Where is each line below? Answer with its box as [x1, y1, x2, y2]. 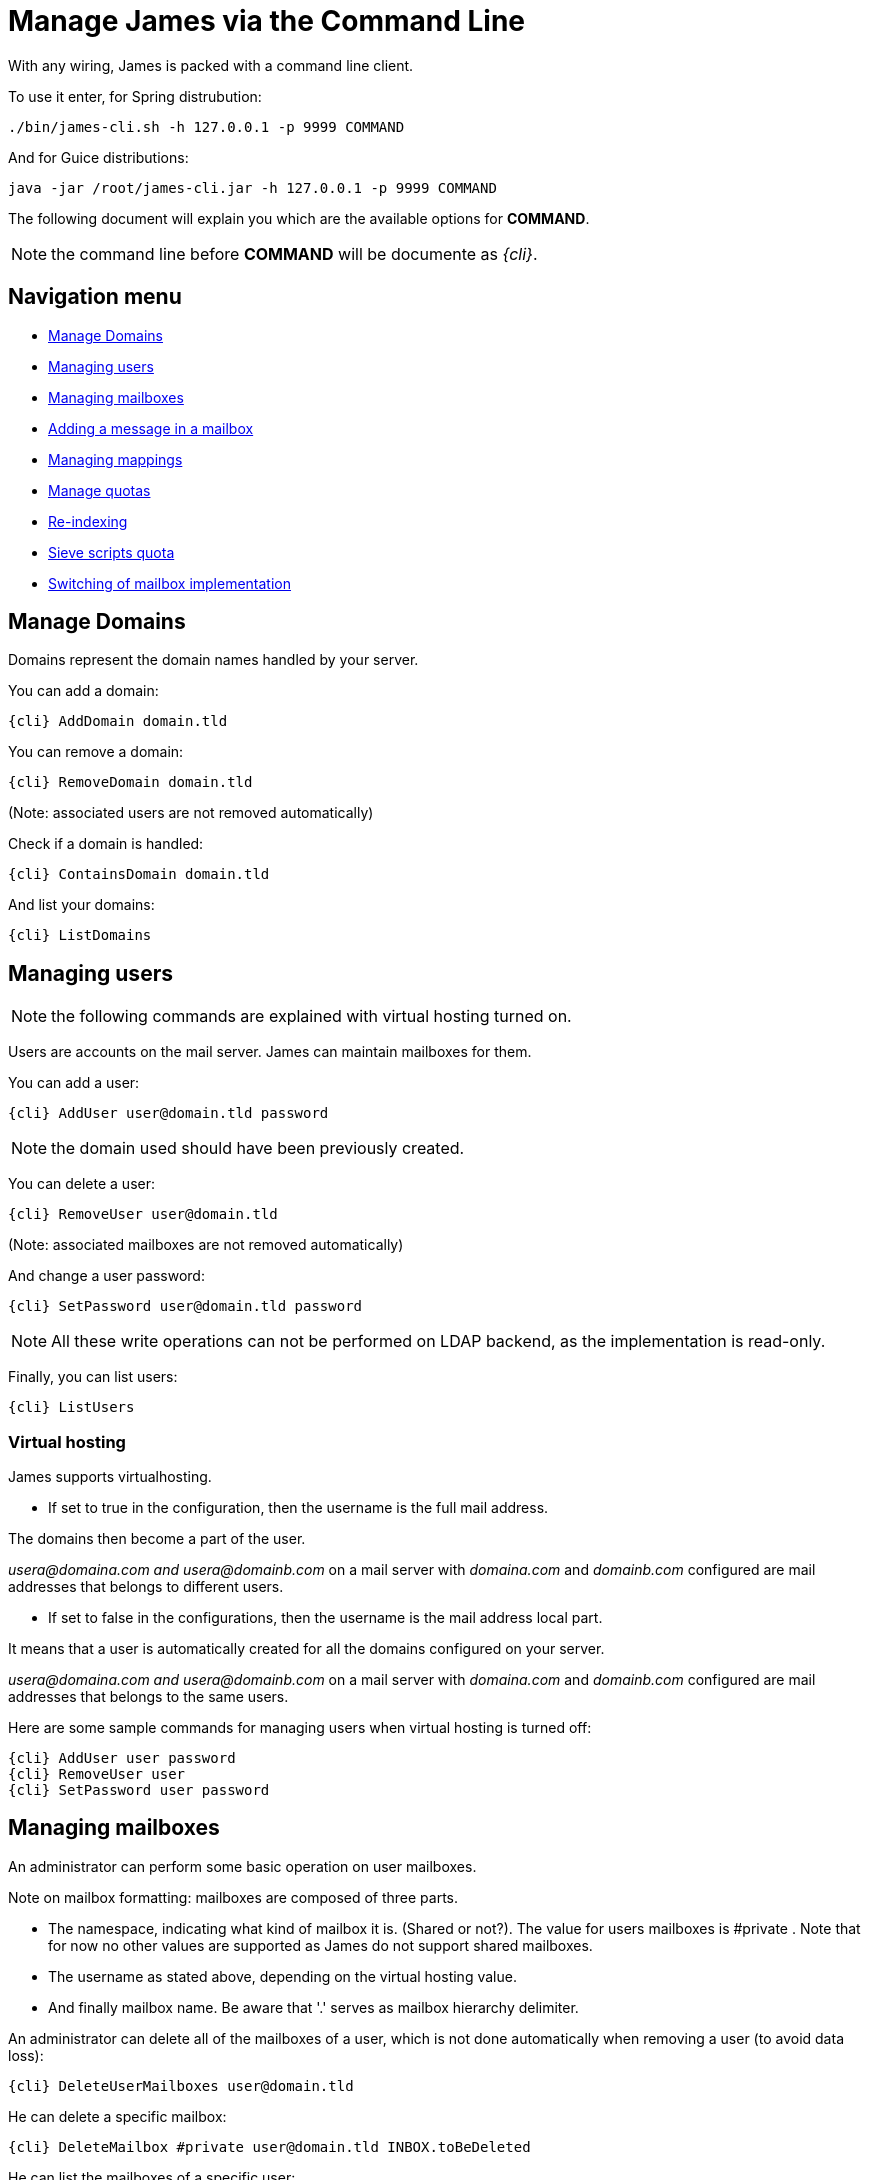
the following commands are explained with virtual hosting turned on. [51, 1006, 572, 1027]
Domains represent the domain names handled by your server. [8, 651, 419, 669]
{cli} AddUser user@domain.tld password [8, 1105, 329, 1122]
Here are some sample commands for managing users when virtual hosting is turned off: [8, 1719, 592, 1737]
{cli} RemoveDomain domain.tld [8, 774, 253, 791]
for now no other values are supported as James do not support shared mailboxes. [48, 1936, 593, 1954]
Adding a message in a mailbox [48, 419, 254, 437]
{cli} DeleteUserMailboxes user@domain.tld [8, 2077, 354, 2094]
